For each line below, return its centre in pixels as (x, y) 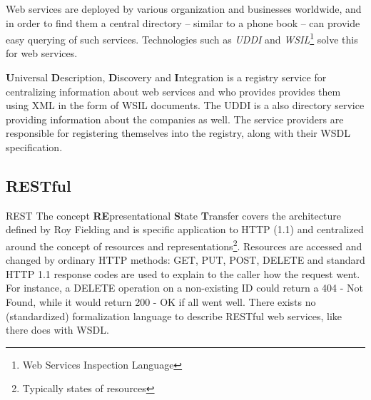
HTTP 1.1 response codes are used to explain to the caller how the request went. (183, 273)
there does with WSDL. (57, 330)
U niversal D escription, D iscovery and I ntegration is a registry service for (166, 77)
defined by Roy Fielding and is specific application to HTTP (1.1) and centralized (185, 229)
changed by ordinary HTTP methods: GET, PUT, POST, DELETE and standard (185, 260)
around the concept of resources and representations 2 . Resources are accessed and (184, 245)
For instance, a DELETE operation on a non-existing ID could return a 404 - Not (185, 288)
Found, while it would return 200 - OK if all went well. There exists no (161, 302)
